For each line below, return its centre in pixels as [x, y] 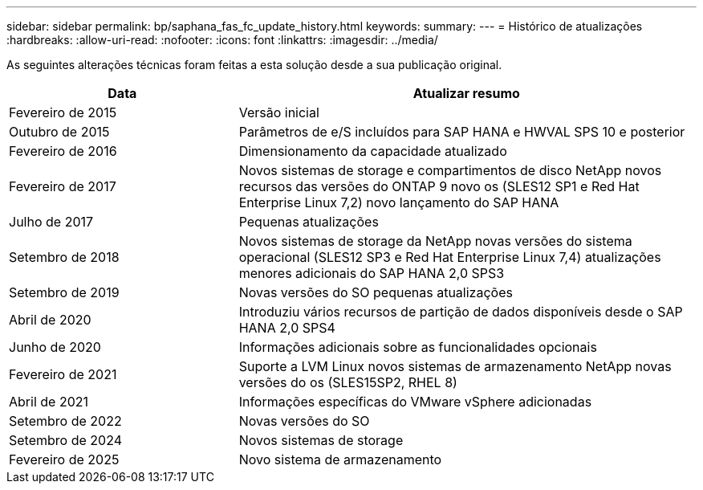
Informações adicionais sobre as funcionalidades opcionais [418, 347]
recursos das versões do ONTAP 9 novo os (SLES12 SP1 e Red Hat [439, 186]
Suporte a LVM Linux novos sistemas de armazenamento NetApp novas [455, 366]
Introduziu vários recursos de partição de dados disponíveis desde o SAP [461, 312]
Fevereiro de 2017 [63, 186]
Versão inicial [279, 112]
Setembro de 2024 [65, 440]
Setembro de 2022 [65, 421]
